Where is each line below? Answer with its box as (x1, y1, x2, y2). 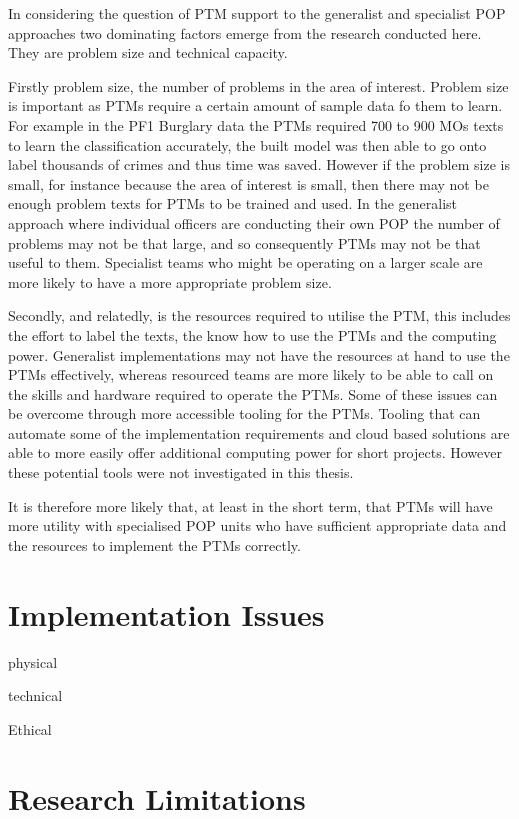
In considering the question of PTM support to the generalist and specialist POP (8, 3, 506, 23)
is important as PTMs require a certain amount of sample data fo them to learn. (8, 95, 503, 116)
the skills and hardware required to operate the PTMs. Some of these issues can (8, 383, 498, 404)
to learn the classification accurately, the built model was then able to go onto (8, 134, 487, 155)
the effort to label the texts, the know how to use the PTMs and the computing (8, 324, 497, 345)
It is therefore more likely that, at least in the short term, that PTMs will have (8, 495, 493, 516)
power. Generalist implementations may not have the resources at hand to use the (8, 344, 510, 365)
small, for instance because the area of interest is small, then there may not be (8, 173, 489, 194)
